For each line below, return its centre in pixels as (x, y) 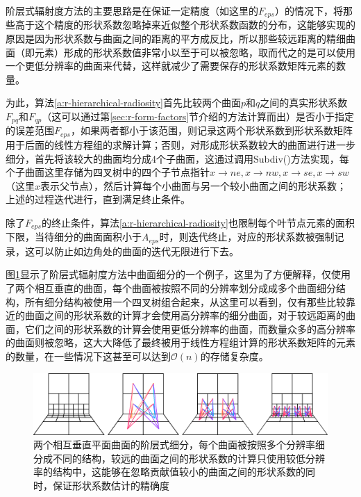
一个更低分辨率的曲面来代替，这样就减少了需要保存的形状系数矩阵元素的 (171, 66)
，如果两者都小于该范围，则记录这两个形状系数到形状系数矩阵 (211, 130)
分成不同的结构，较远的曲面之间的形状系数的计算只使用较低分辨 (179, 458)
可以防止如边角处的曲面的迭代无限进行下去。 (136, 251)
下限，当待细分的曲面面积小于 (74, 237)
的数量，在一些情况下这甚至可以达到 (88, 356)
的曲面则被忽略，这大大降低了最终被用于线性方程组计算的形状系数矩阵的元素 (180, 342)
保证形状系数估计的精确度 (111, 485)
